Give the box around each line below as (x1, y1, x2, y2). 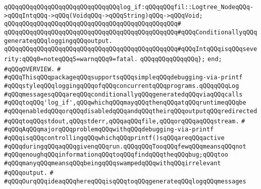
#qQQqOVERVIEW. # (4, 65, 61, 73)
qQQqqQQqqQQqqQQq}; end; (140, 55, 222, 63)
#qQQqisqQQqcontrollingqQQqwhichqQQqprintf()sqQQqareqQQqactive (4, 134, 225, 141)
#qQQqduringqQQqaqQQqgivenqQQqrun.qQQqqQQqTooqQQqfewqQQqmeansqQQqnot (4, 143, 246, 150)
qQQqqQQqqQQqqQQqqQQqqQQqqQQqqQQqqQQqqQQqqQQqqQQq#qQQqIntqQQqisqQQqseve (4, 45, 257, 53)
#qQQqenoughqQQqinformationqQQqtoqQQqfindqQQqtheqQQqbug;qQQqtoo (4, 151, 228, 159)
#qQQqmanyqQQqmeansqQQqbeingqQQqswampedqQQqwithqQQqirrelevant (4, 159, 221, 167)
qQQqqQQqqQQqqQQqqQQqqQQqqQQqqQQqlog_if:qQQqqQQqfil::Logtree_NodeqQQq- (4, 4, 253, 11)
